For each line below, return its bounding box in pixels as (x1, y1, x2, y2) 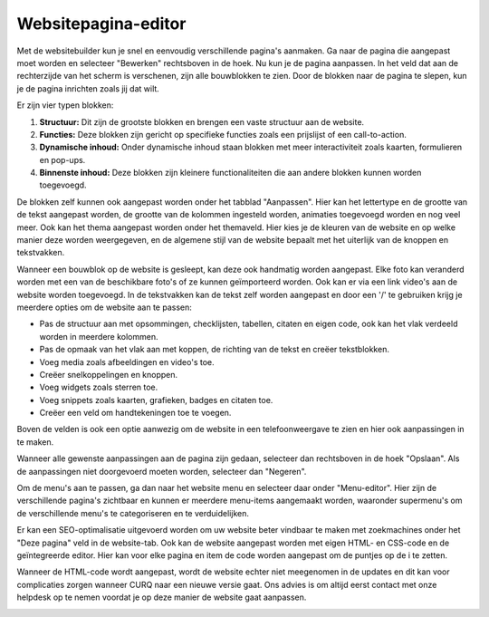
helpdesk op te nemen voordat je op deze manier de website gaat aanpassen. (16, 592, 307, 603)
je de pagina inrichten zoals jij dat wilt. (16, 82, 160, 94)
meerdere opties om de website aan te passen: (16, 302, 192, 313)
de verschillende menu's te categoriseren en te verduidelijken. (16, 507, 249, 518)
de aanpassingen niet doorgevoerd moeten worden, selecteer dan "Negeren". (16, 466, 307, 477)
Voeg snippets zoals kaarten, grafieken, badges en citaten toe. (39, 394, 273, 405)
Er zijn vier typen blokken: (16, 100, 114, 111)
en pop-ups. (39, 154, 86, 165)
